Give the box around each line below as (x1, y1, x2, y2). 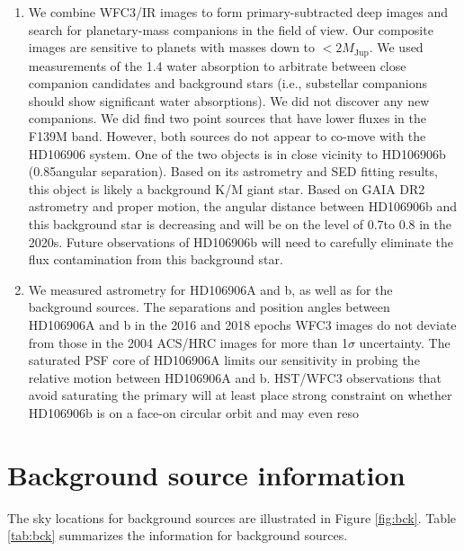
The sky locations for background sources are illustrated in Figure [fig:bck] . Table (7, 508, 457, 527)
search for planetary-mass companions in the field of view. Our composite (28, 20, 433, 39)
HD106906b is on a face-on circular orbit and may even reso (28, 403, 360, 422)
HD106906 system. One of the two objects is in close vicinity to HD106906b (28, 144, 446, 163)
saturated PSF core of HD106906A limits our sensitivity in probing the (28, 351, 420, 369)
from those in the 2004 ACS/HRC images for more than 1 (28, 333, 348, 351)
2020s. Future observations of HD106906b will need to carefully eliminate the (28, 232, 453, 251)
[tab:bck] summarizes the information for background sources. (7, 526, 348, 545)
